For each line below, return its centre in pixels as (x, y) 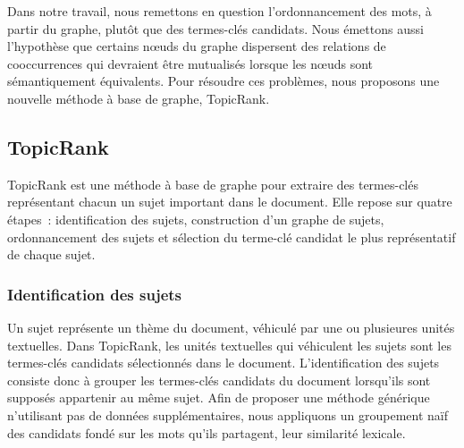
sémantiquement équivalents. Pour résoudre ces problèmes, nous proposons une (224, 81)
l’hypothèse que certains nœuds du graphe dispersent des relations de (197, 46)
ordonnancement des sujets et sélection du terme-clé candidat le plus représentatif (232, 237)
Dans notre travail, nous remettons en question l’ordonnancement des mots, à (219, 11)
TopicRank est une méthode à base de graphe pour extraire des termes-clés (213, 184)
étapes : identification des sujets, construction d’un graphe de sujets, (196, 219)
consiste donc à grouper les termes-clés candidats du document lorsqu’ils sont (219, 380)
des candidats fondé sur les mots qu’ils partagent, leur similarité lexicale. (207, 432)
